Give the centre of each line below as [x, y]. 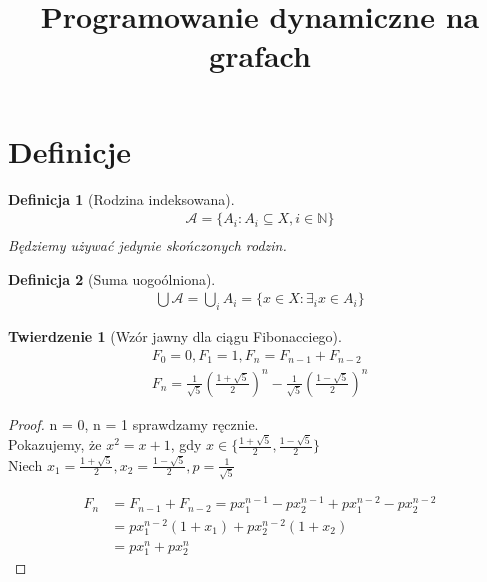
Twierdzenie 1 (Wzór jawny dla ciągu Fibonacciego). [175, 336]
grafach [260, 55]
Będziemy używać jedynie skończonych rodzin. [147, 245]
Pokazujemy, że [55, 444]
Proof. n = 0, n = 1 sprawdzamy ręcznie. [133, 423]
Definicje [70, 150]
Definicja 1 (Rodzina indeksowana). [121, 198]
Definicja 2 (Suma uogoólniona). [112, 278]
